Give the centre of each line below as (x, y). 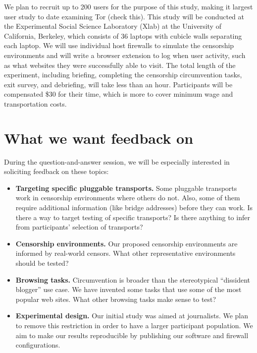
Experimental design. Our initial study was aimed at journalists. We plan (132, 316)
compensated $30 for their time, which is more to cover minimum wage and (119, 94)
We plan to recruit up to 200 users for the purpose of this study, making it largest (128, 6)
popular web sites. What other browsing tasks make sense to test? (116, 299)
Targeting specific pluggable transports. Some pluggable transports (126, 188)
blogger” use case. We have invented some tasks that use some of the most (128, 289)
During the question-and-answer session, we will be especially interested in (117, 161)
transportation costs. (35, 103)
